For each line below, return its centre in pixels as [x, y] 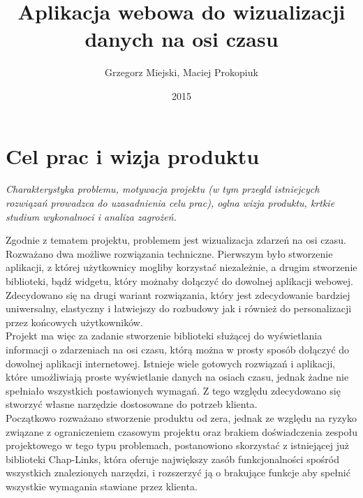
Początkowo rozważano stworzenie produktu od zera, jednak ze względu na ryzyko [181, 417]
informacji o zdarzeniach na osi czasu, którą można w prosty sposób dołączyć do [178, 349]
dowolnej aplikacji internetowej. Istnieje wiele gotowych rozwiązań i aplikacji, [171, 363]
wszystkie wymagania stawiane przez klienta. [102, 486]
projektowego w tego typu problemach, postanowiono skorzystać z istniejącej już [177, 445]
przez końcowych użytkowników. [74, 322]
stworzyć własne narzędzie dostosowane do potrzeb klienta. [132, 404]
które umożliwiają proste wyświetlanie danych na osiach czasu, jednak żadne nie [177, 377]
